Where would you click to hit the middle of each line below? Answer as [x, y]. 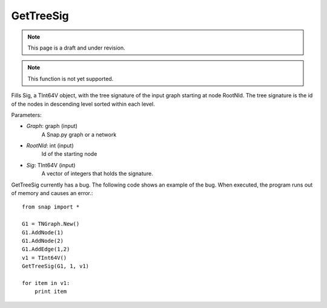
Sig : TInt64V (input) [51, 165]
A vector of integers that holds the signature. [97, 174]
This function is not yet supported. [71, 79]
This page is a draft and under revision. [76, 48]
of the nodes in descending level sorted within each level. [83, 104]
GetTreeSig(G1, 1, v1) [56, 266]
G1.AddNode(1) [43, 232]
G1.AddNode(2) [43, 241]
